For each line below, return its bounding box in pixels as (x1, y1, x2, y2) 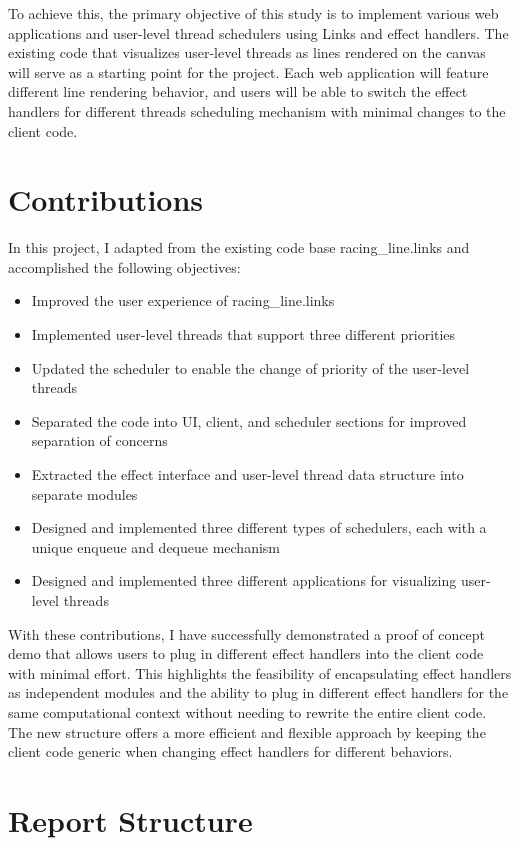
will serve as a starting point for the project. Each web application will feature (8, 61, 489, 82)
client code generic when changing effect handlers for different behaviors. (8, 741, 453, 762)
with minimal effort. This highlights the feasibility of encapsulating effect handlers (8, 662, 512, 683)
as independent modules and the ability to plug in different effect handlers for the (8, 682, 509, 703)
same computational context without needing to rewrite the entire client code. (8, 701, 487, 722)
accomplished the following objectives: (8, 256, 241, 277)
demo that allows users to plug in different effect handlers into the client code (8, 643, 484, 664)
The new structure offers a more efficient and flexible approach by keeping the (8, 721, 486, 742)
